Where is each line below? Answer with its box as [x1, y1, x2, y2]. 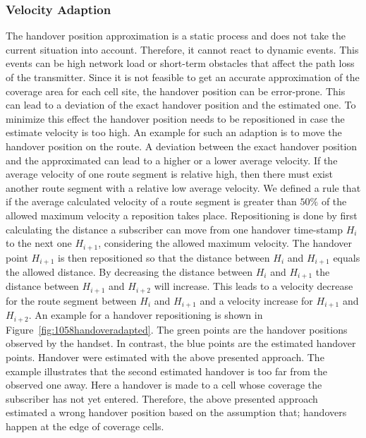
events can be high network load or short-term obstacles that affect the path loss [6, 56, 355, 71]
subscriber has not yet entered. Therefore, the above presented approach [6, 391, 318, 406]
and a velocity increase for [200, 293, 313, 308]
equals [333, 250, 360, 264]
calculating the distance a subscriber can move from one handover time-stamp [6, 221, 343, 236]
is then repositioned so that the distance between [58, 250, 270, 264]
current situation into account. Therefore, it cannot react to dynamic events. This [6, 42, 359, 56]
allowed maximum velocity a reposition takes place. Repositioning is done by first [6, 207, 358, 222]
